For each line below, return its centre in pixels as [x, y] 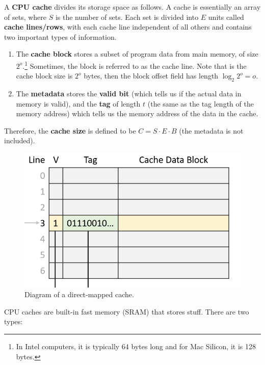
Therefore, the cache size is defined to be [70, 130]
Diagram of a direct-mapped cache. [79, 294]
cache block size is [44, 76]
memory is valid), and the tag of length [78, 103]
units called [226, 17]
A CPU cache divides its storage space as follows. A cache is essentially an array [132, 7]
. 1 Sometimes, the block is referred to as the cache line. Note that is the [135, 65]
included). [20, 140]
